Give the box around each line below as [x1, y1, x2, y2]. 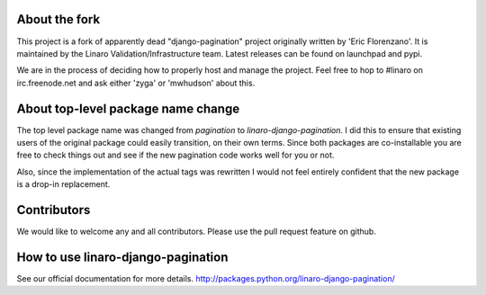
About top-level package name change [16, 101, 240, 116]
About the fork [16, 12, 101, 27]
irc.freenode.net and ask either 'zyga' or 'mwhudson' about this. [16, 77, 256, 88]
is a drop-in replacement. [16, 179, 111, 190]
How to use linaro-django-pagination [16, 249, 229, 264]
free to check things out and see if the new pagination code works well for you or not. [16, 149, 335, 161]
